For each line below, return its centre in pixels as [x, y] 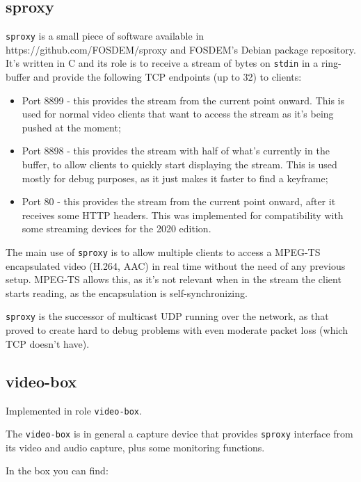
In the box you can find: [57, 471]
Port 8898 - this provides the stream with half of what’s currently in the [176, 151]
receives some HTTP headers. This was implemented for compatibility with [183, 215]
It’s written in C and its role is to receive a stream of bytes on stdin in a [162, 63]
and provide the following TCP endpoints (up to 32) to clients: [168, 77]
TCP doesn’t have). [48, 343]
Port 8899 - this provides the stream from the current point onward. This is [183, 100]
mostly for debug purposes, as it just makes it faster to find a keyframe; [175, 178]
